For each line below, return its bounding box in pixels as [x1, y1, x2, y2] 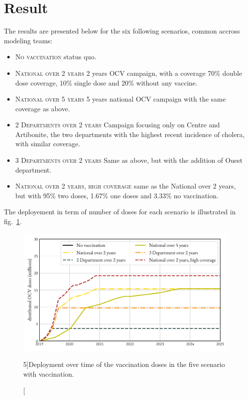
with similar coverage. [15, 139, 80, 149]
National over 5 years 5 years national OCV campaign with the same [15, 94, 226, 104]
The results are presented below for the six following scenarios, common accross [4, 26, 240, 36]
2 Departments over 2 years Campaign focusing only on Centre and [15, 120, 220, 130]
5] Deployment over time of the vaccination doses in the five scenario [23, 359, 225, 369]
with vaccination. [23, 369, 74, 379]
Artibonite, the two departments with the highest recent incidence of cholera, [15, 129, 245, 139]
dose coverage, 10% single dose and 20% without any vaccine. [15, 77, 198, 87]
